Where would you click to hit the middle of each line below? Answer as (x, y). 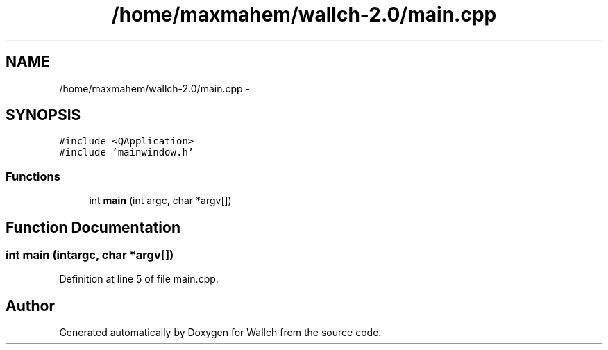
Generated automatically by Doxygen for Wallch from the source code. (220, 333)
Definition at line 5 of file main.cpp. (139, 279)
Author (30, 306)
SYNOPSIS (43, 115)
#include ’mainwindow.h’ (127, 152)
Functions (33, 176)
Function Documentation (93, 227)
